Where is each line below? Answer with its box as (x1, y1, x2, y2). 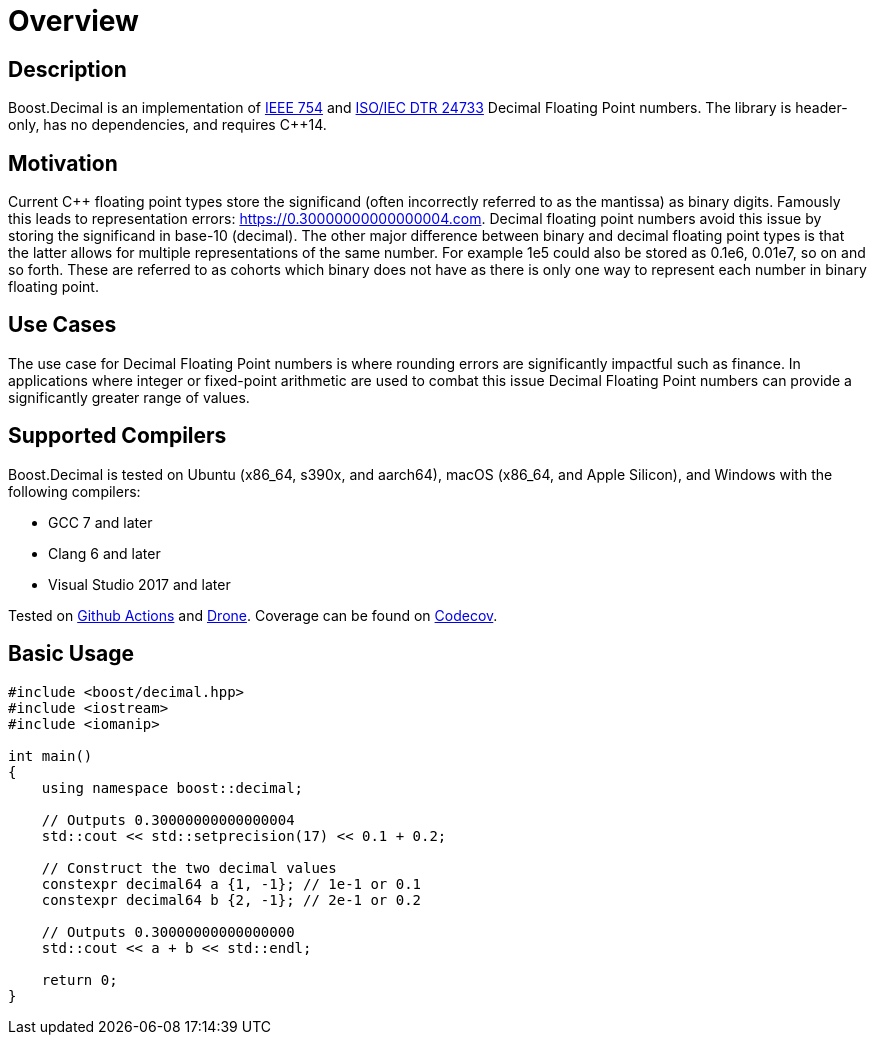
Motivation (8, 150, 118, 176)
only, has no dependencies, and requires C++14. (8, 116, 327, 134)
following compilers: (8, 482, 141, 500)
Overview (8, 4, 139, 38)
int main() (8, 747, 93, 764)
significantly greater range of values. (8, 388, 250, 406)
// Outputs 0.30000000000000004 (41, 811, 295, 828)
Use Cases (8, 312, 117, 338)
